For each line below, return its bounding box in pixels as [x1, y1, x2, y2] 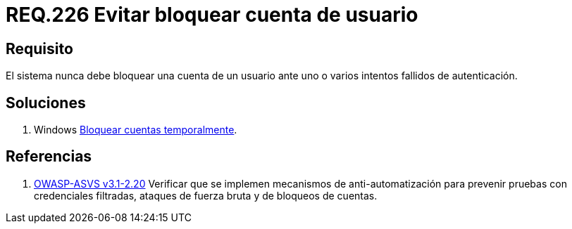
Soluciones [6, 93, 86, 112]
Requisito [6, 39, 73, 58]
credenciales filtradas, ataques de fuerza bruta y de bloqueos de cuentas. [34, 189, 378, 202]
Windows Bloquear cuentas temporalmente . [34, 124, 237, 136]
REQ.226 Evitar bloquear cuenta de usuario [6, 3, 418, 27]
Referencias [6, 148, 92, 166]
